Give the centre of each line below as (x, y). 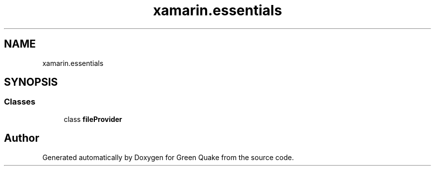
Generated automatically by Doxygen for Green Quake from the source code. (168, 157)
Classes (20, 102)
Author (22, 138)
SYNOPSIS (31, 82)
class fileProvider (93, 119)
